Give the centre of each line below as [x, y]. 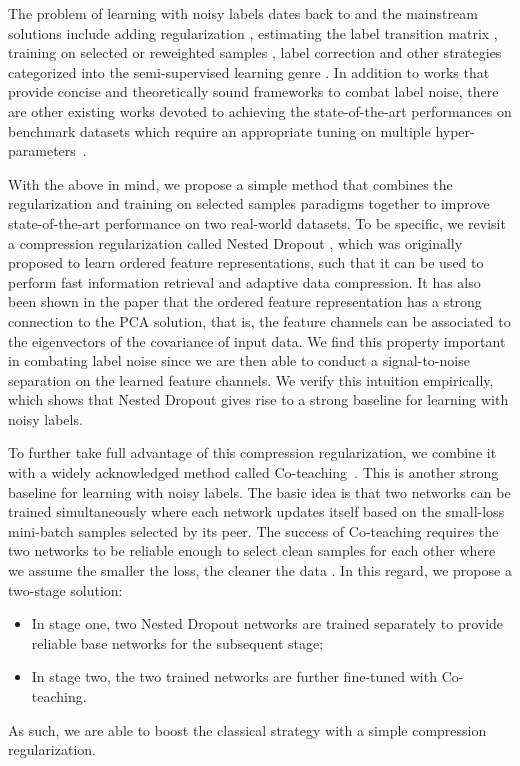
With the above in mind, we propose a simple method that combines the [230, 183]
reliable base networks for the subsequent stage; [177, 642]
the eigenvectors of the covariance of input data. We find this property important [257, 340]
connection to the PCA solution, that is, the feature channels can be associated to [259, 320]
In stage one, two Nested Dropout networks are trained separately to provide [267, 623]
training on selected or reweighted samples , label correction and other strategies [255, 52]
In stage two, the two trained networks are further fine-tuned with [234, 676]
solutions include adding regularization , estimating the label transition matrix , [253, 32]
